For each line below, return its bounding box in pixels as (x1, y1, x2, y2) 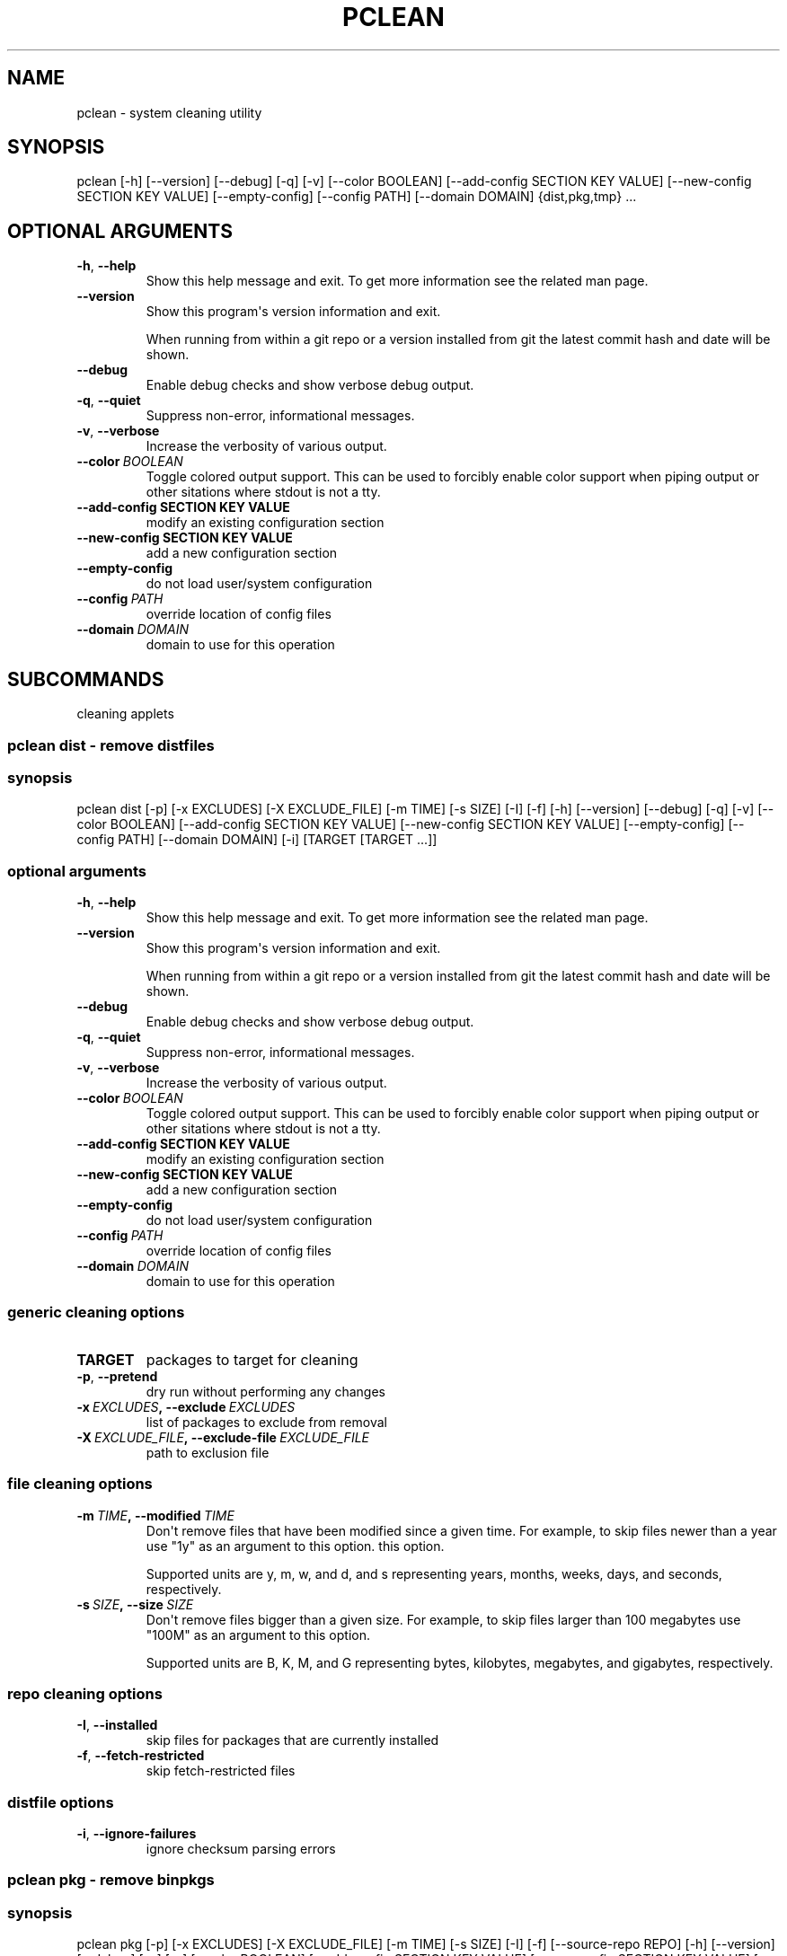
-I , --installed (76, 1717, 158, 1733)
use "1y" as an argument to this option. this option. (146, 1537, 445, 1554)
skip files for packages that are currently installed (146, 1732, 439, 1749)
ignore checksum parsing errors (146, 1841, 336, 1856)
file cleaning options (7, 1475, 153, 1493)
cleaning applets (76, 706, 174, 722)
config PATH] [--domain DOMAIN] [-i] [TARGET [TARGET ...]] (76, 832, 438, 848)
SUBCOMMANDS (7, 667, 164, 691)
